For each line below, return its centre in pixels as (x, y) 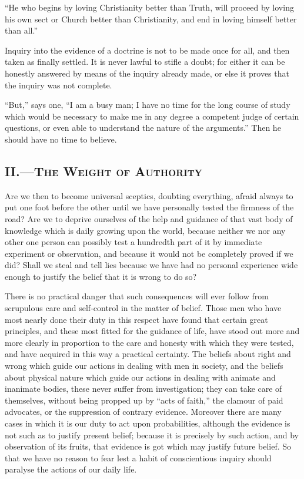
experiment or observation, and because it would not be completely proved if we (149, 253)
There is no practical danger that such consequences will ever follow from (137, 296)
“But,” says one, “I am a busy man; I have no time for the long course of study (148, 105)
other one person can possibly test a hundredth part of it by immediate (133, 242)
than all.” (21, 30)
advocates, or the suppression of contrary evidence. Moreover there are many (143, 412)
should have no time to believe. (61, 139)
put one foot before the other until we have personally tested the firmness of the (149, 207)
